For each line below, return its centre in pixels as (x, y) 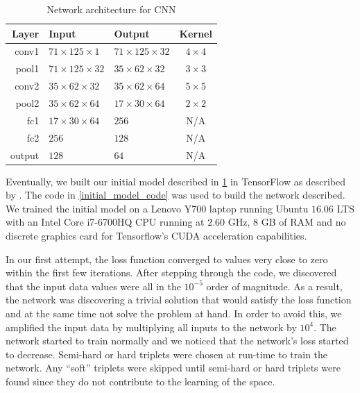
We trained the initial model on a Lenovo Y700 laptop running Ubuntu (157, 208)
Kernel (196, 33)
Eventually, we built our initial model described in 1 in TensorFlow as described (176, 181)
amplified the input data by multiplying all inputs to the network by (151, 327)
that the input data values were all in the (93, 286)
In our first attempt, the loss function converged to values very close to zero (167, 259)
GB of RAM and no (303, 222)
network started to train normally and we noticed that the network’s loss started (177, 341)
